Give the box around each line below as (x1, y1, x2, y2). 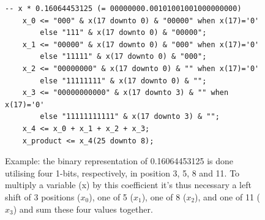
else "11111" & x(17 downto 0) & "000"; (40, 52, 207, 61)
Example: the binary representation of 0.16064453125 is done (5, 154, 234, 167)
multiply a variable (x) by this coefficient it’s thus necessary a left (5, 178, 252, 191)
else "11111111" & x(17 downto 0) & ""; (40, 76, 207, 85)
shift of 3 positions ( (5, 190, 81, 203)
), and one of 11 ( (195, 190, 261, 203)
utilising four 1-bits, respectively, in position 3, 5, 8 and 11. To (5, 166, 240, 179)
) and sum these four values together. (13, 202, 153, 215)
